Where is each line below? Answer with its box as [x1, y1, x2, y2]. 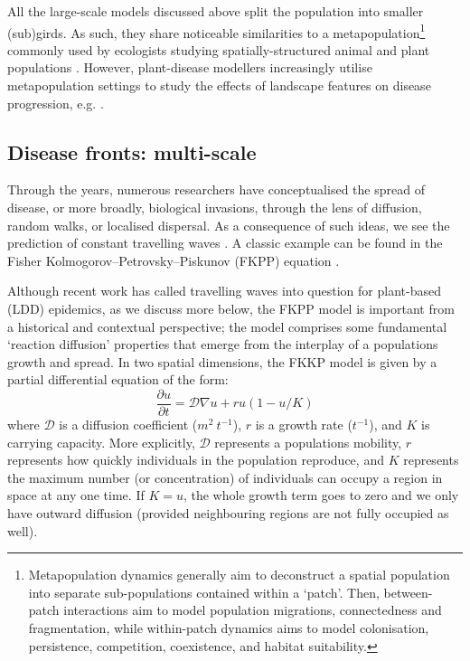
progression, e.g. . [7, 93, 104, 112]
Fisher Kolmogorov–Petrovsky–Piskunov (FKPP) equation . [7, 250, 340, 269]
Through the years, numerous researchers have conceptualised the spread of [7, 180, 425, 199]
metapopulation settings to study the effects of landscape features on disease [7, 76, 431, 95]
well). [7, 521, 38, 540]
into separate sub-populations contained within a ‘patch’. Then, [28, 582, 380, 601]
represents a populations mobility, [214, 432, 402, 451]
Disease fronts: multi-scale [7, 137, 257, 165]
